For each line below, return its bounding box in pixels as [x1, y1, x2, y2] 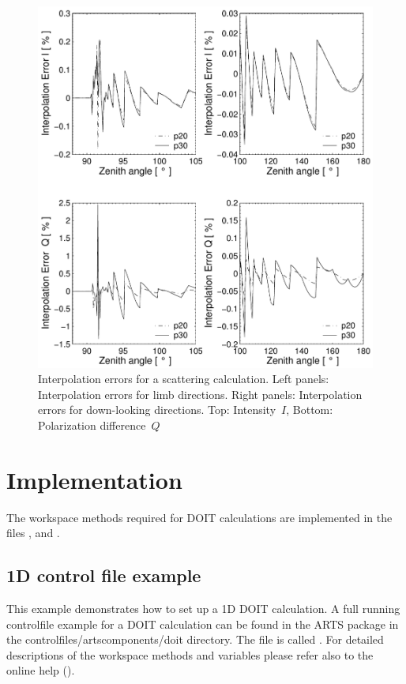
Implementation [6, 463, 182, 495]
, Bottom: [286, 401, 333, 418]
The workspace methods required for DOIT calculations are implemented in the [6, 509, 393, 525]
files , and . [6, 524, 60, 541]
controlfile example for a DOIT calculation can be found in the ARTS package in [6, 615, 399, 632]
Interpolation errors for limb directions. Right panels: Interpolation [38, 385, 363, 402]
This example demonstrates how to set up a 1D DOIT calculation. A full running [6, 599, 400, 616]
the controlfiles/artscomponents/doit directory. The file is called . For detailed [6, 631, 384, 648]
